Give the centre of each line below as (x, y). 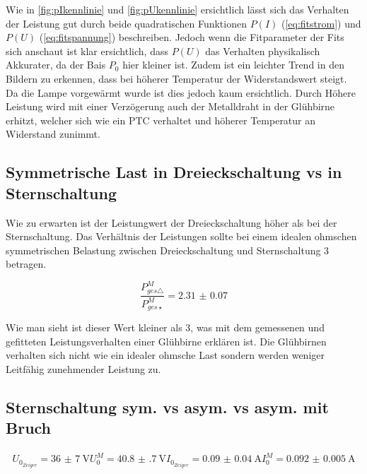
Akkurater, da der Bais (56, 65)
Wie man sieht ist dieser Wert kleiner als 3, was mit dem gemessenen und (165, 327)
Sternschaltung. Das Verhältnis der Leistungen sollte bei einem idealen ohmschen (181, 236)
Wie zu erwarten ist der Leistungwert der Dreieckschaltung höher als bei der (171, 222)
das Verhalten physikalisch (263, 51)
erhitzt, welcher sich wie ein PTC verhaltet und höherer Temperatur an (161, 120)
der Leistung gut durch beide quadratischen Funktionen (126, 23)
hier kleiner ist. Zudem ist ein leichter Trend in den (233, 65)
